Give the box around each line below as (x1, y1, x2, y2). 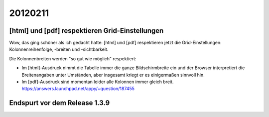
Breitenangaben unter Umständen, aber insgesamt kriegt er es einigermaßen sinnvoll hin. (21, 72, 205, 78)
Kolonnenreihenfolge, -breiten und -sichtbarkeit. (9, 46, 109, 52)
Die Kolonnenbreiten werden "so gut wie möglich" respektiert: (9, 55, 136, 62)
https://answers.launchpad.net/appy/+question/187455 (21, 86, 134, 92)
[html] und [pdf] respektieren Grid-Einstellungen (9, 26, 164, 35)
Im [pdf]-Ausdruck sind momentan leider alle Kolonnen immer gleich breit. (21, 79, 174, 85)
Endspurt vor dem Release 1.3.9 (9, 99, 110, 107)
